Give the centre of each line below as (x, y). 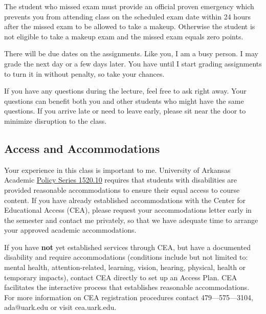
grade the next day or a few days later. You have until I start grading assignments (133, 63)
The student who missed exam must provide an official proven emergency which (129, 6)
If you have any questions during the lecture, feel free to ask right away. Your (125, 91)
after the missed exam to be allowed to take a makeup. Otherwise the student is (130, 26)
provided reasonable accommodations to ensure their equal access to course (122, 189)
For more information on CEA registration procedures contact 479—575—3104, (129, 297)
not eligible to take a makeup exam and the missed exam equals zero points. (124, 36)
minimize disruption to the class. (56, 120)
